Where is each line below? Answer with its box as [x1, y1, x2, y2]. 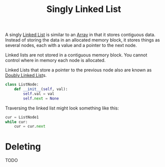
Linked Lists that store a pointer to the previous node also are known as [5, 67, 152, 73]
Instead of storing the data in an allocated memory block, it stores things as [5, 37, 161, 43]
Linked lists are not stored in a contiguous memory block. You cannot [5, 52, 148, 58]
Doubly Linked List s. [5, 72, 47, 78]
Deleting [5, 141, 41, 152]
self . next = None [23, 96, 59, 101]
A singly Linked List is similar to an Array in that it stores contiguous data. [5, 31, 156, 38]
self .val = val [23, 91, 55, 96]
